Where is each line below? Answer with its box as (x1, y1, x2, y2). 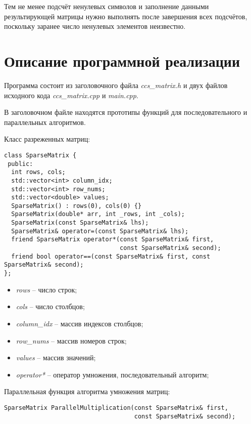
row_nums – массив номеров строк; (16, 335, 127, 346)
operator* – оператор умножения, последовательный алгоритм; (16, 369, 209, 379)
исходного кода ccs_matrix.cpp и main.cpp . (4, 90, 138, 100)
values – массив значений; (16, 352, 96, 363)
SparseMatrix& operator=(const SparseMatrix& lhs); (11, 227, 189, 235)
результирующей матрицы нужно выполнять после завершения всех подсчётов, (4, 11, 247, 21)
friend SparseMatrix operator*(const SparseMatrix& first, (11, 236, 214, 243)
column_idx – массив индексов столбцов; (16, 318, 143, 328)
